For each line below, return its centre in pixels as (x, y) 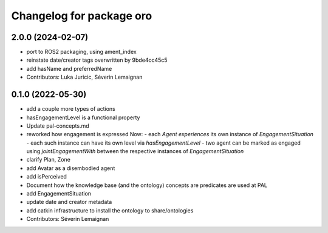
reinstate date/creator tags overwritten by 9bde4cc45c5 (97, 60)
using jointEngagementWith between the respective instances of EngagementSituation (135, 151)
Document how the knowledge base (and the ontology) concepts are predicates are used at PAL (147, 185)
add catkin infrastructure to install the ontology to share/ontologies (110, 210)
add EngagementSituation (59, 194)
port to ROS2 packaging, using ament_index (81, 52)
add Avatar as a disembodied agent (71, 168)
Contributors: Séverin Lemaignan (68, 219)
